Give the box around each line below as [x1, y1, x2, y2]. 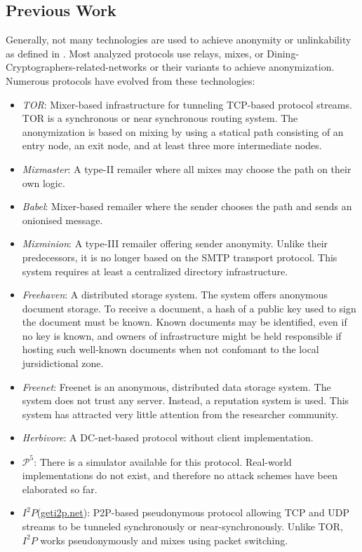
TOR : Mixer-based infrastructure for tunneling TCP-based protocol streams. [22, 97, 352, 111]
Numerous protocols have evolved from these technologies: [6, 73, 255, 88]
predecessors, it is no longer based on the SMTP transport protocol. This [22, 249, 337, 264]
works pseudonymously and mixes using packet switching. [40, 532, 288, 547]
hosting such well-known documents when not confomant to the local [22, 342, 319, 357]
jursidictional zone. [22, 356, 104, 371]
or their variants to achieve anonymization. [149, 60, 335, 74]
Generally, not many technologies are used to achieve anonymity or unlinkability [6, 32, 351, 47]
